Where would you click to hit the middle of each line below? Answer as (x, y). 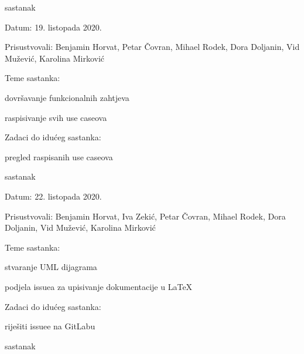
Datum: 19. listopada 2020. (53, 27)
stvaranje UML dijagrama (51, 267)
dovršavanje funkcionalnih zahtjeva (67, 97)
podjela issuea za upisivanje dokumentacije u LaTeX (99, 286)
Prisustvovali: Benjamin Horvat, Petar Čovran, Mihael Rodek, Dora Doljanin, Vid (152, 47)
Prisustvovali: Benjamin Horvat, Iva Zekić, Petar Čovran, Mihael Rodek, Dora (145, 216)
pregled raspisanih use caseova (59, 156)
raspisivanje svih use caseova (56, 117)
